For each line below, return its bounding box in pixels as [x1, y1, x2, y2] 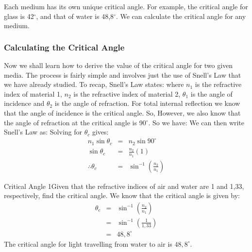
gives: [92, 127, 109, 137]
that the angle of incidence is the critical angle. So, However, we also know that [4, 107, 241, 118]
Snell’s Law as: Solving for [4, 127, 83, 137]
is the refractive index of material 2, [73, 88, 181, 99]
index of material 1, [4, 88, 62, 99]
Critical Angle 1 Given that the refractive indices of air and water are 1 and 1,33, [4, 181, 244, 191]
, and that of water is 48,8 [36, 11, 114, 21]
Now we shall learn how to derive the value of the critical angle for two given [4, 60, 233, 70]
